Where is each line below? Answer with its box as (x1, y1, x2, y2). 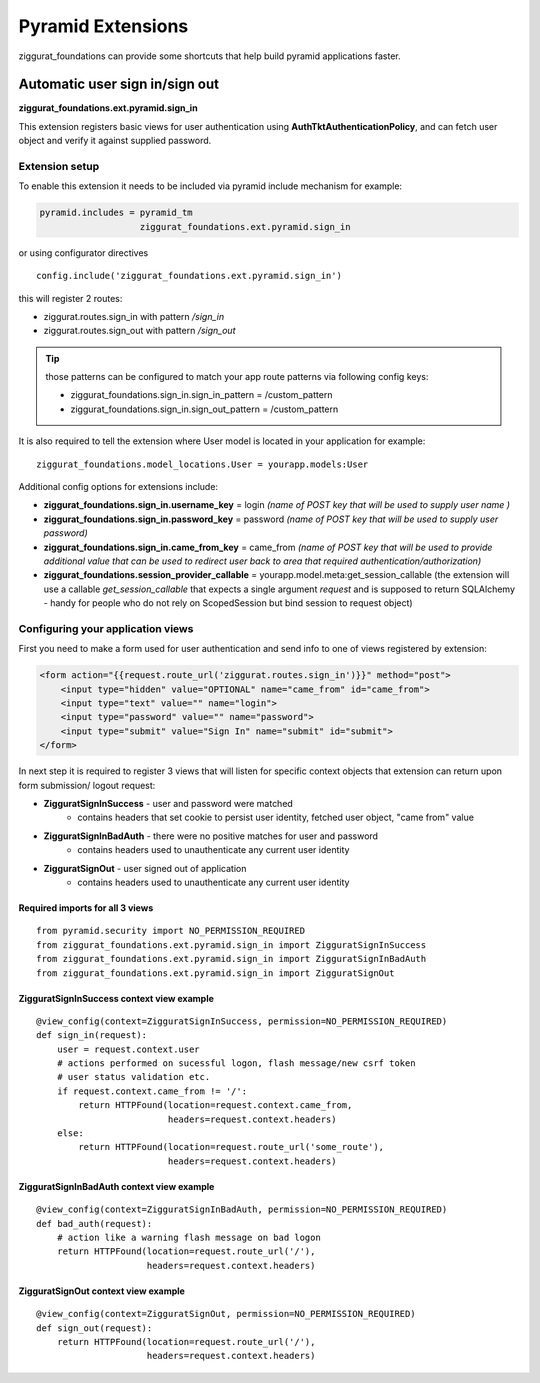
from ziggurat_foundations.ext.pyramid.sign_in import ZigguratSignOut (36, 967, 395, 979)
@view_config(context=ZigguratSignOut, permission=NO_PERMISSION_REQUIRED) (36, 1308, 416, 1320)
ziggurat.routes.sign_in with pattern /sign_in (43, 310, 225, 322)
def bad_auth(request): (36, 1218, 153, 1229)
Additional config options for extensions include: (18, 481, 219, 493)
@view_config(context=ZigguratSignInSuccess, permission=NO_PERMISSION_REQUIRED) (36, 1015, 448, 1027)
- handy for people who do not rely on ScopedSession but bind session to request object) (43, 597, 414, 609)
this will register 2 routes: (18, 292, 123, 304)
